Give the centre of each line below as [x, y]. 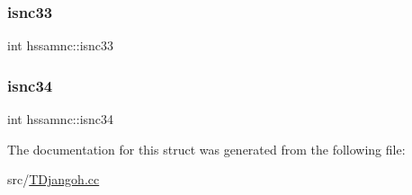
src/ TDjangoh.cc [54, 179]
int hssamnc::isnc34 [61, 119]
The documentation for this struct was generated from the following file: [206, 149]
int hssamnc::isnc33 [61, 45]
